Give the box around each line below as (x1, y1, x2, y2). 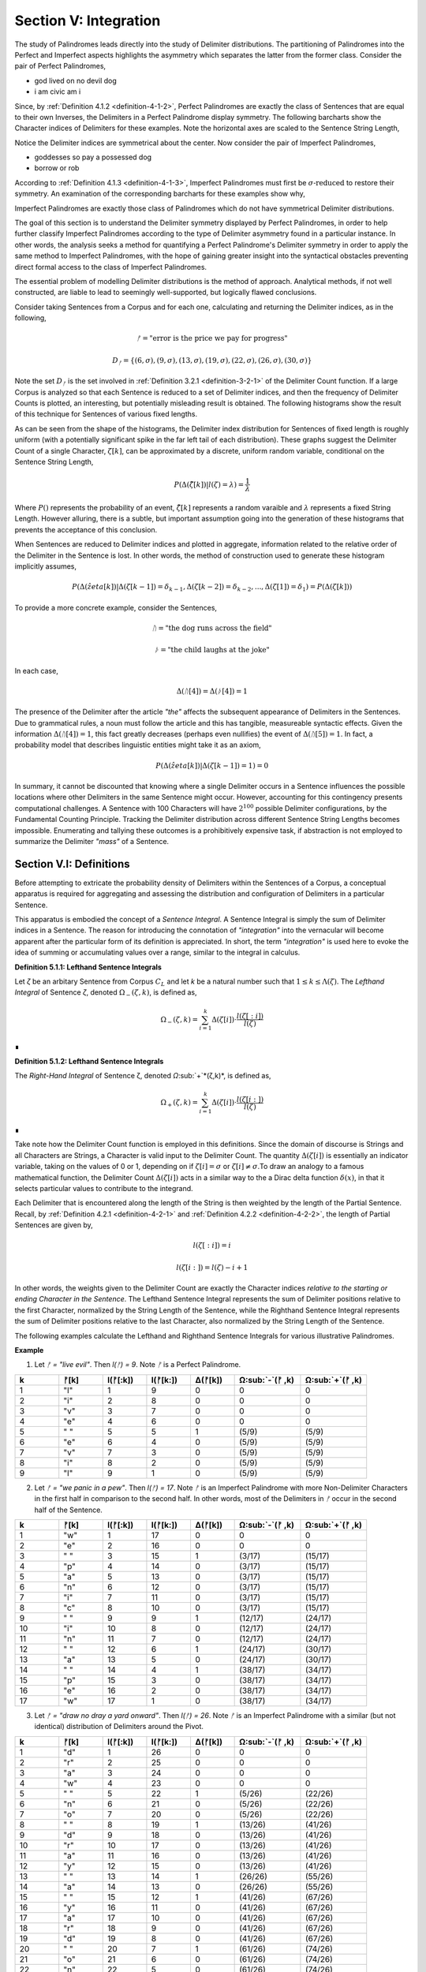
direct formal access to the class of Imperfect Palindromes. (14, 262, 207, 271)
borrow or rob (34, 163, 80, 173)
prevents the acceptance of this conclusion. (14, 525, 158, 534)
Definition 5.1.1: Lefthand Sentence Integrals (14, 962, 162, 972)
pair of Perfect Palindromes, (14, 62, 106, 71)
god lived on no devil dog (34, 76, 118, 85)
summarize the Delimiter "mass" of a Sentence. (14, 836, 170, 846)
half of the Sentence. (34, 1505, 103, 1514)
